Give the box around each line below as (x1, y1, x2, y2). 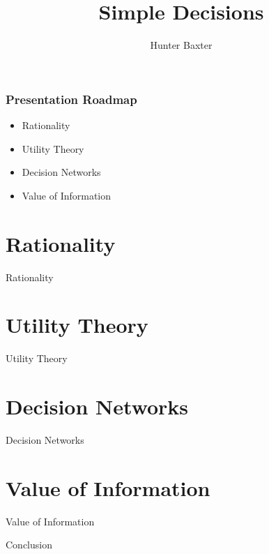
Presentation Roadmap (6, 90, 137, 107)
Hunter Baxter (150, 38, 213, 52)
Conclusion (6, 537, 52, 552)
